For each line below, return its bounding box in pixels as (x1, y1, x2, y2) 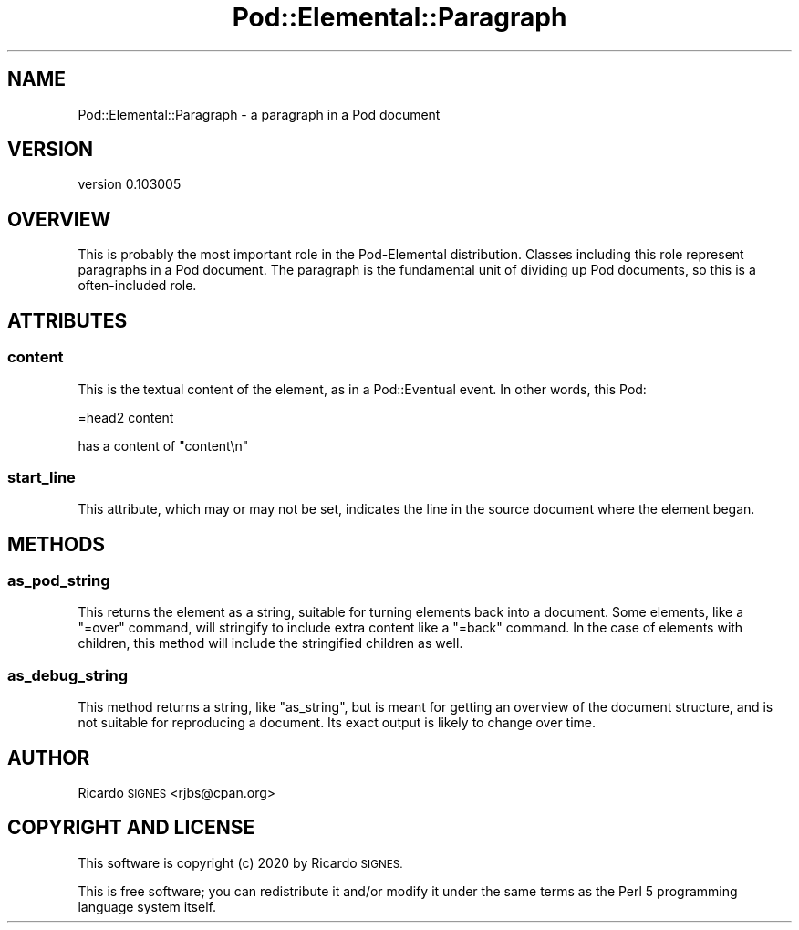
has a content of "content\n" (78, 437, 249, 454)
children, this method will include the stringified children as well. (78, 635, 463, 652)
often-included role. (78, 277, 197, 294)
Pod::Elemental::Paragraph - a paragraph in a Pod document (78, 106, 441, 122)
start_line (7, 467, 76, 486)
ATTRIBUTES (7, 308, 128, 332)
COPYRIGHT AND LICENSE (7, 816, 255, 840)
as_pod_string (7, 571, 110, 590)
